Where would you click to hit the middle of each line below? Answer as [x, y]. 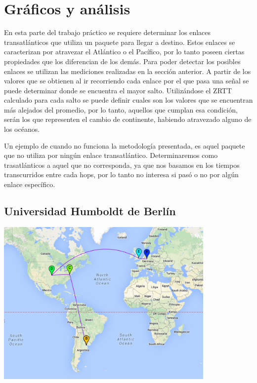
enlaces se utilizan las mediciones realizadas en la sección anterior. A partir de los [128, 71]
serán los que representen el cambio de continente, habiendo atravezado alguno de [128, 119]
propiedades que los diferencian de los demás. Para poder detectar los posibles [122, 61]
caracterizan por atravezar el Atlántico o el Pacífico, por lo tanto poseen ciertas [124, 52]
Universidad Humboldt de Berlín [90, 211]
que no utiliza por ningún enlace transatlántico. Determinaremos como [111, 155]
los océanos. [22, 129]
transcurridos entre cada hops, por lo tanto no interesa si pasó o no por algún [121, 174]
